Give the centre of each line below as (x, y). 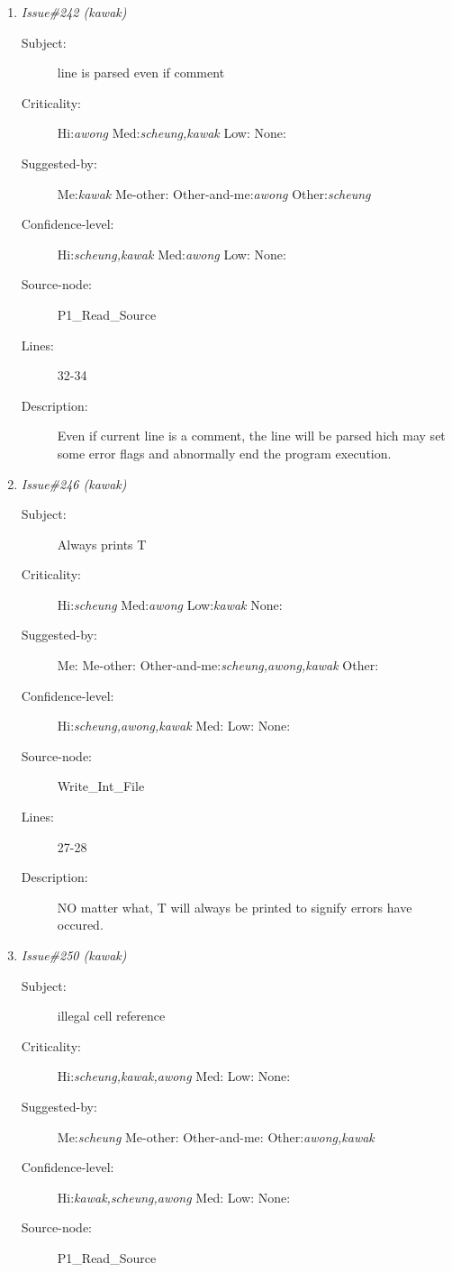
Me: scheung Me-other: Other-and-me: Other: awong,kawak (216, 1136)
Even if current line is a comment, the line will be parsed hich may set (251, 436)
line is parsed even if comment (141, 73)
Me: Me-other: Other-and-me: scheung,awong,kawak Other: (218, 665)
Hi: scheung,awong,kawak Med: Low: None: (174, 726)
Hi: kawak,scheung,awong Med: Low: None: (174, 1197)
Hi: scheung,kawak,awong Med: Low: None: (174, 1076)
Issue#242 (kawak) (74, 12)
